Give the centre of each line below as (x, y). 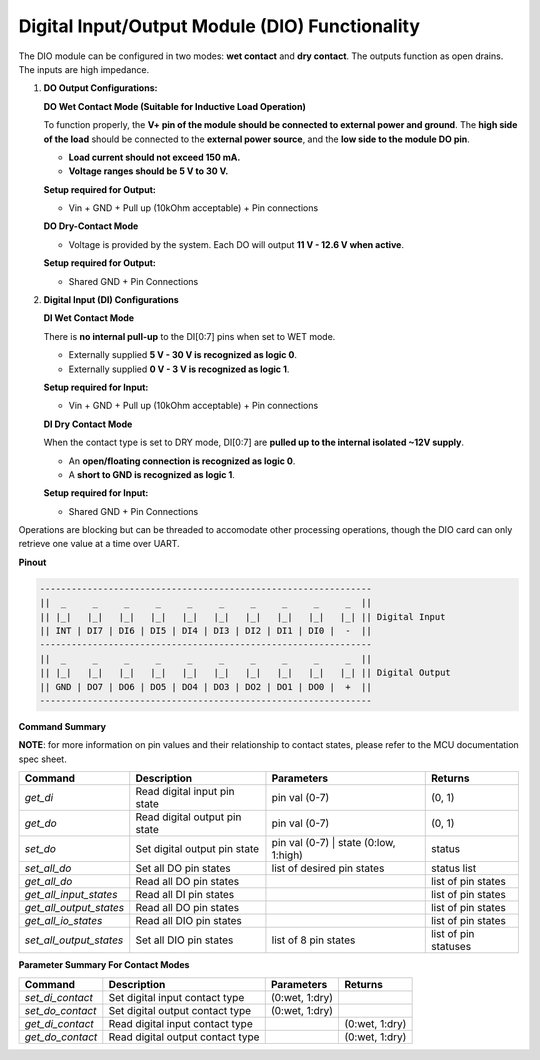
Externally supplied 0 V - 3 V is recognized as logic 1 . (179, 369)
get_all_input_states (71, 895)
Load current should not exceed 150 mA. (154, 157)
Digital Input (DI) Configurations (111, 300)
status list (453, 868)
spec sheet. (42, 759)
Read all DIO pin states (188, 921)
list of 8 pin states (313, 940)
